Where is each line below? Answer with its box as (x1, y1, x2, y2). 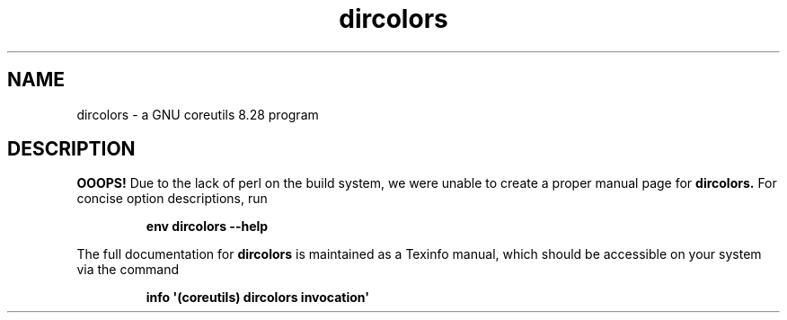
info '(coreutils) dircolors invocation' (146, 289, 370, 306)
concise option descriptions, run (76, 191, 268, 207)
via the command (76, 262, 180, 278)
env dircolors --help (146, 218, 269, 235)
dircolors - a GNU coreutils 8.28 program (76, 106, 319, 122)
